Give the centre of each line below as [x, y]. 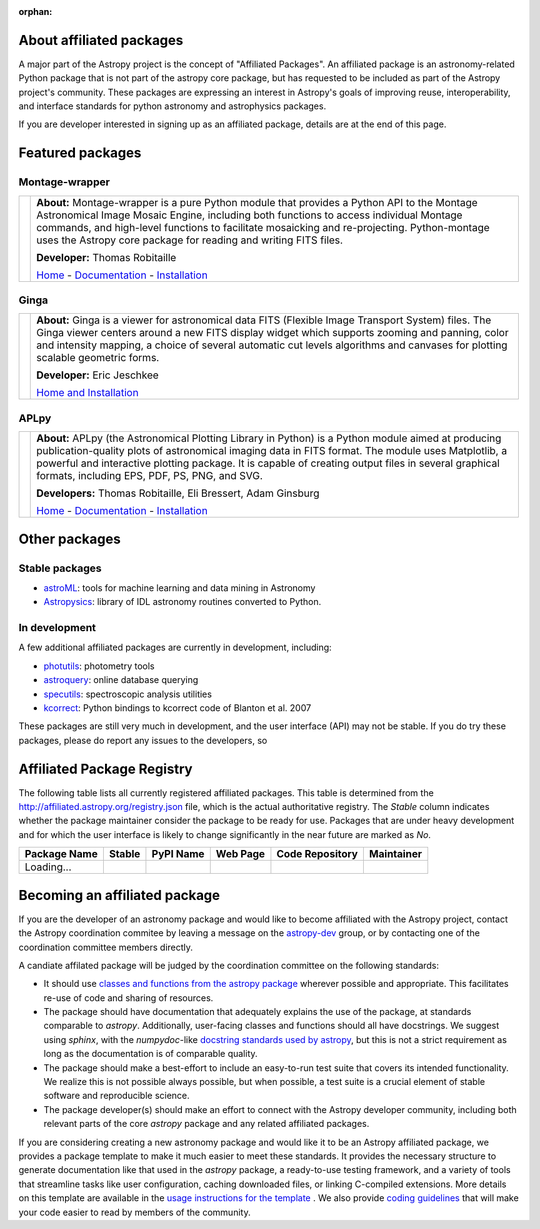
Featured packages [80, 153]
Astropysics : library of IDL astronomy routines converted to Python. [182, 602]
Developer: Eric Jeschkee [97, 375]
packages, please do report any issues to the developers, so [143, 740]
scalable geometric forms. [98, 358]
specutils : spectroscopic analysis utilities [127, 694]
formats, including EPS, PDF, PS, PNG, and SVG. [150, 476]
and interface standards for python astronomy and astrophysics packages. [172, 106]
